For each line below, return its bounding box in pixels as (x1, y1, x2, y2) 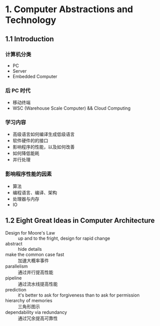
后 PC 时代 (5, 87, 31, 94)
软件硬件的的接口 (12, 138, 48, 144)
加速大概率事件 (18, 257, 49, 264)
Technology (5, 14, 57, 26)
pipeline (5, 275, 22, 281)
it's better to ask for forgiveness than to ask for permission (18, 292, 140, 298)
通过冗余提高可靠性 (18, 315, 58, 321)
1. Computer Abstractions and (5, 4, 133, 15)
